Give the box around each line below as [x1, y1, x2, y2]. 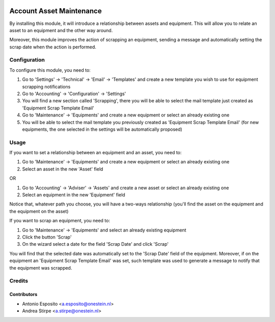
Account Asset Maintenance [9, 7, 102, 15]
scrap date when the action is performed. [9, 44, 97, 50]
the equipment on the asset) [9, 208, 69, 214]
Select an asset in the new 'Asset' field [22, 166, 103, 172]
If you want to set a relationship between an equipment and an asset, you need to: [9, 150, 182, 156]
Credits [9, 277, 28, 284]
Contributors [9, 291, 38, 298]
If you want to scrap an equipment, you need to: [9, 218, 111, 224]
